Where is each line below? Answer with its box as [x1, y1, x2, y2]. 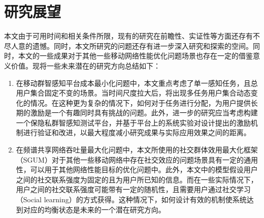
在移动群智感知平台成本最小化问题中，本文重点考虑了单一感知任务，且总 [16, 77, 258, 88]
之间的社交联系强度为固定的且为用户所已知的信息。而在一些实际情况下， [16, 174, 258, 184]
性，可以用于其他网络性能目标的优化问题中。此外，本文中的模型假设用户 [16, 164, 258, 175]
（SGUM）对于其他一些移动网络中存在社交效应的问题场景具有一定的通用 [16, 154, 258, 165]
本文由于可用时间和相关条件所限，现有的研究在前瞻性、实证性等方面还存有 [4, 30, 253, 41]
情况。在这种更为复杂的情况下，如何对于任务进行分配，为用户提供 [30, 97, 251, 108]
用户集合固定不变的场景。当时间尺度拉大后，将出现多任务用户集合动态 [16, 87, 251, 98]
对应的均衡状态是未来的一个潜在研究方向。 [23, 204, 166, 214]
